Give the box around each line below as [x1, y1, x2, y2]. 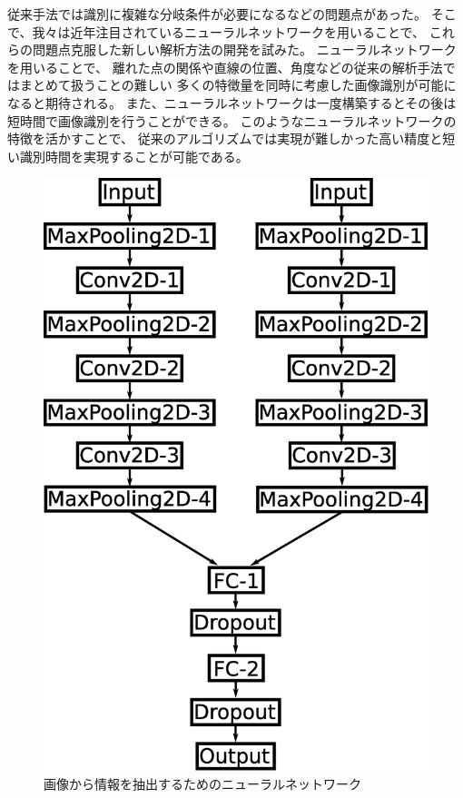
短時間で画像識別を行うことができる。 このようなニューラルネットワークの [7, 111, 457, 130]
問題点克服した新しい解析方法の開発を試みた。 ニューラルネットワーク [32, 40, 457, 59]
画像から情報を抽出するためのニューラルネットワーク [44, 773, 361, 793]
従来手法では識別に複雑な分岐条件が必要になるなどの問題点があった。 [7, 5, 427, 23]
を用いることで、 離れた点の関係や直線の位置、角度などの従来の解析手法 [7, 57, 443, 76]
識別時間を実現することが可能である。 [19, 146, 249, 165]
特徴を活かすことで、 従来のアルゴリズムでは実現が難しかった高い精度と [7, 129, 443, 148]
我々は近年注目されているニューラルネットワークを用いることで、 [32, 22, 426, 41]
